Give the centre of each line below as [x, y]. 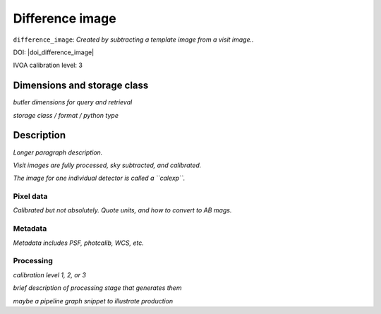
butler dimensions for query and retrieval [73, 102]
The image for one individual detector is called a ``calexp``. [99, 178]
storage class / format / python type [66, 115]
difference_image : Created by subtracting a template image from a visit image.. [133, 40]
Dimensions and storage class [81, 86]
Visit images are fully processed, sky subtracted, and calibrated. [107, 165]
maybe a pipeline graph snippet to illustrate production [93, 301]
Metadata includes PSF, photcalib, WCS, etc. [78, 243]
